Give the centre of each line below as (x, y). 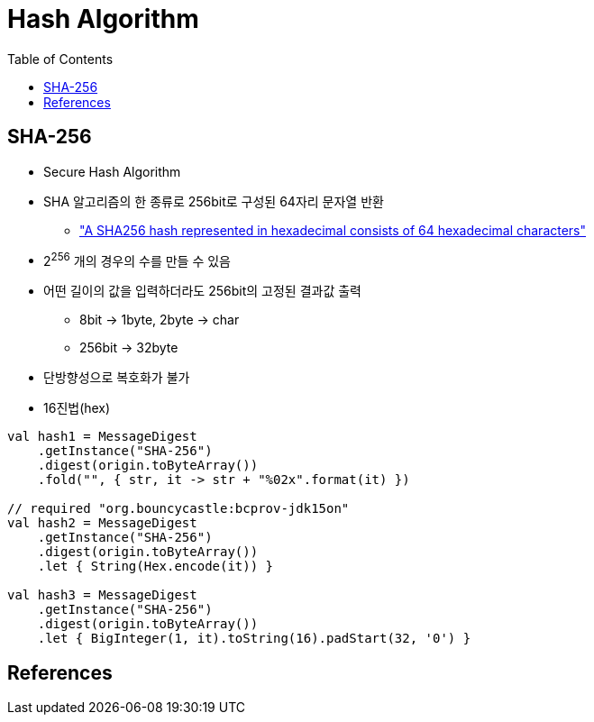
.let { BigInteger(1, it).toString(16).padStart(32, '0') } (254, 639)
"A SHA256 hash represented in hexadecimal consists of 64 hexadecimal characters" (333, 230)
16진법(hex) (77, 408)
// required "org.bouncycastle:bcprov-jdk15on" (178, 509)
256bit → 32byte (129, 348)
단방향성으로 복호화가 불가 (117, 378)
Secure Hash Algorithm (112, 171)
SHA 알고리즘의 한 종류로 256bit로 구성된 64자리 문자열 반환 (214, 201)
